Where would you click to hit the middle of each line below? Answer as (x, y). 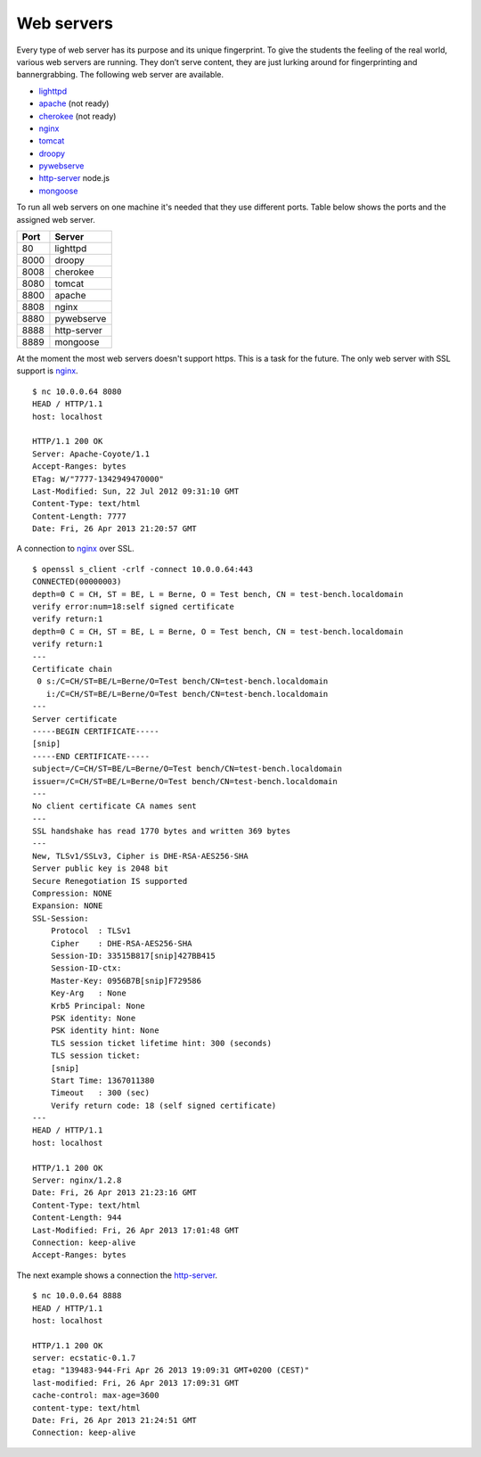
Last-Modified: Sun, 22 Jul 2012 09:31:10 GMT (136, 491)
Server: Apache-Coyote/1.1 (91, 454)
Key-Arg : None (88, 993)
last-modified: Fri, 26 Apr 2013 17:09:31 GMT (136, 1383)
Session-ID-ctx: (86, 968)
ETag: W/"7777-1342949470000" (98, 479)
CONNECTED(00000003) (77, 582)
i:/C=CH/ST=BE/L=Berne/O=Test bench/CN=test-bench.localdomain (187, 694)
